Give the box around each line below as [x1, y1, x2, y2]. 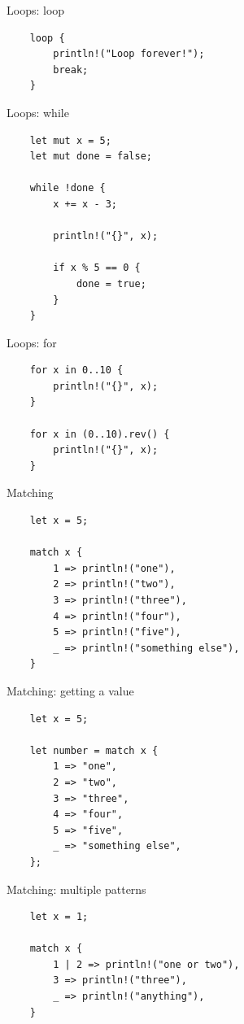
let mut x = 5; [29, 134, 111, 146]
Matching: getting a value [7, 682, 134, 699]
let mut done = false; [29, 150, 152, 163]
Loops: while [7, 103, 69, 120]
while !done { [29, 182, 106, 194]
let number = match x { [29, 744, 159, 756]
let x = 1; [29, 911, 89, 923]
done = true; [76, 277, 146, 290]
